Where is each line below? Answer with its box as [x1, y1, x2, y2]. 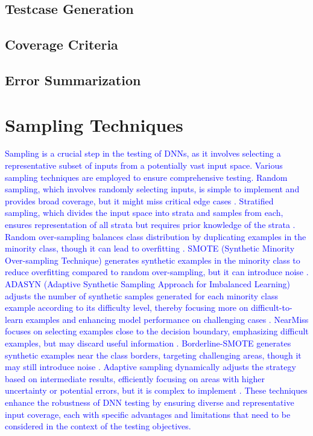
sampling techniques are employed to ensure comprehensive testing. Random [5, 171, 288, 183]
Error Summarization [5, 70, 141, 89]
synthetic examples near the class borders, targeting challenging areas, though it [5, 348, 302, 361]
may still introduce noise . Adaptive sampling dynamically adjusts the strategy [5, 360, 296, 373]
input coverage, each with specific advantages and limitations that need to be [5, 408, 291, 420]
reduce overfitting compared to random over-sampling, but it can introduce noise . [5, 265, 309, 278]
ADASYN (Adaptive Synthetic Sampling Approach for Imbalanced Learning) [5, 278, 291, 290]
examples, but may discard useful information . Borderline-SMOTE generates [5, 336, 291, 349]
